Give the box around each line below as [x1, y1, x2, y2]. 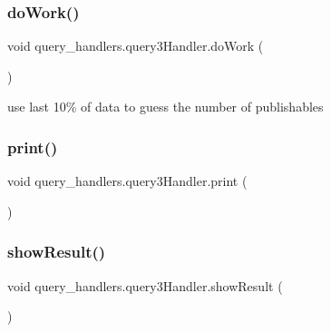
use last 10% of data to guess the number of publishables [7, 97, 324, 116]
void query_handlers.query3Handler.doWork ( [7, 36, 264, 55]
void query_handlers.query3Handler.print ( [7, 171, 248, 190]
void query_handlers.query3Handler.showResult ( [7, 276, 283, 295]
